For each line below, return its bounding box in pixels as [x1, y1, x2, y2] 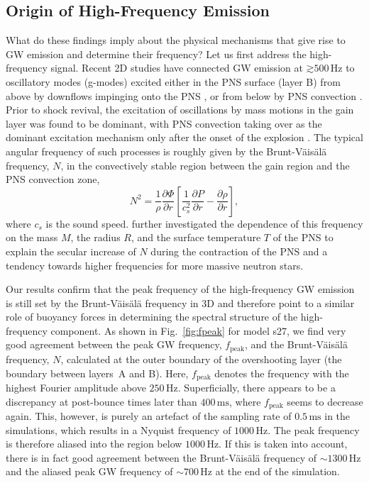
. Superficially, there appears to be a [177, 379, 336, 394]
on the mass [6, 230, 58, 245]
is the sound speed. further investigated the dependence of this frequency [45, 216, 363, 231]
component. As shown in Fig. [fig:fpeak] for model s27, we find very [50, 323, 346, 338]
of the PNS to [272, 230, 334, 245]
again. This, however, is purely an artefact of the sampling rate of [6, 409, 292, 423]
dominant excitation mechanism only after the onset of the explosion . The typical [6, 130, 363, 145]
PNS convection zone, [6, 172, 100, 187]
